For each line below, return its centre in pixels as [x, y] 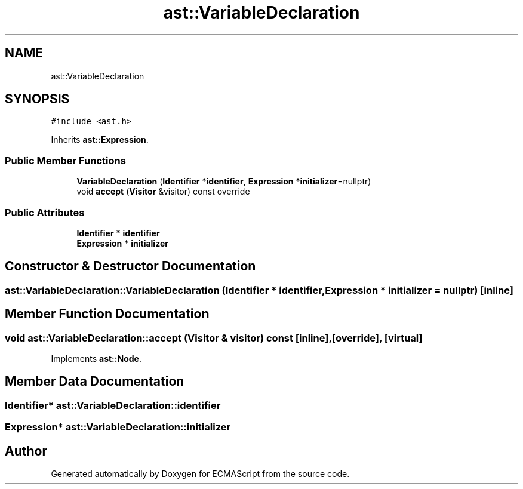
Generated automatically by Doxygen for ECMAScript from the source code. [200, 474]
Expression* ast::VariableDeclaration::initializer [118, 427]
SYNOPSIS [37, 99]
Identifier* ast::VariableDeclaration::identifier [113, 405]
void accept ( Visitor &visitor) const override [163, 192]
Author [26, 451]
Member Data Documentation [95, 382]
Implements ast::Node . [96, 359]
